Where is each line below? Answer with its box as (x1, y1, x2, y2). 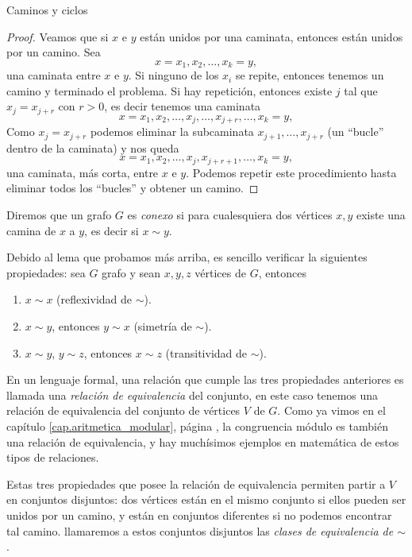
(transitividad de (165, 344, 248, 361)
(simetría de (133, 317, 192, 334)
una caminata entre (6, 67, 101, 83)
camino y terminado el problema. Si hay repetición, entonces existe (6, 82, 333, 99)
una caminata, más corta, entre (6, 164, 159, 180)
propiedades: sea (6, 264, 86, 280)
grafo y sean (102, 264, 161, 280)
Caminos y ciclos (6, 2, 88, 17)
